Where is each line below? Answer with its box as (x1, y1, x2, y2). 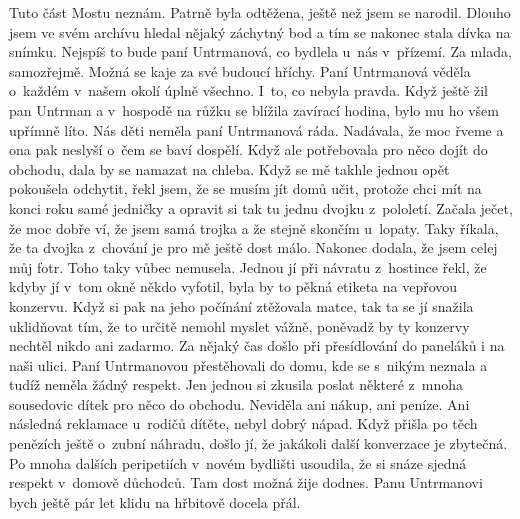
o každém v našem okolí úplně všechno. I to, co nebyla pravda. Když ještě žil (9, 80, 488, 101)
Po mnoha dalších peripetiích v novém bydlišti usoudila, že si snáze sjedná (9, 452, 467, 473)
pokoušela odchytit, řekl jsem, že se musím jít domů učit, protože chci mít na (9, 178, 482, 199)
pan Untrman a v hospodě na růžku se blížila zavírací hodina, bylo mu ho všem (9, 99, 499, 120)
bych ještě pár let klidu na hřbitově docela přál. (9, 491, 301, 512)
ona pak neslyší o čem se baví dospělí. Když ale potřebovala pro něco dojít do (9, 139, 488, 160)
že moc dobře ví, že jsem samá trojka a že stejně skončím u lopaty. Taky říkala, (9, 217, 499, 238)
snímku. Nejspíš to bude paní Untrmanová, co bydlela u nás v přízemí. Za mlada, (9, 41, 512, 62)
